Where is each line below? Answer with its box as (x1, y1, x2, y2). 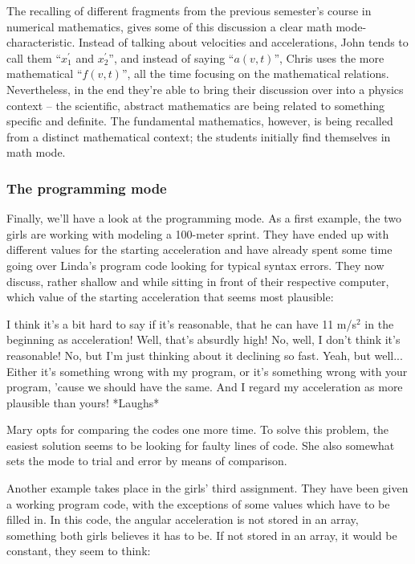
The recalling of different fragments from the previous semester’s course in (6, 2, 372, 18)
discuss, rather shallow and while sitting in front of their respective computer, (6, 272, 389, 289)
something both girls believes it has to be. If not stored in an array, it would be (6, 526, 397, 543)
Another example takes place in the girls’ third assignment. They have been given (6, 480, 409, 497)
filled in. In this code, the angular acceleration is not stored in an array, (6, 511, 359, 528)
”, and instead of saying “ (108, 49, 234, 66)
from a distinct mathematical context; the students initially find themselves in (6, 128, 391, 145)
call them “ (6, 49, 62, 66)
